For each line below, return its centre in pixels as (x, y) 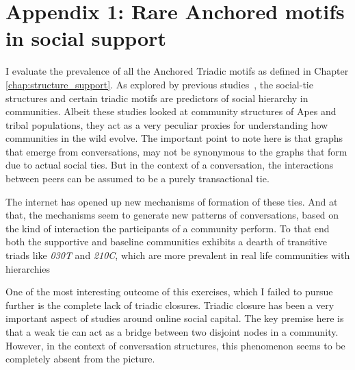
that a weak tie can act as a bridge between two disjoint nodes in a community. (172, 332)
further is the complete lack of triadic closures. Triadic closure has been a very (170, 305)
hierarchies (28, 268)
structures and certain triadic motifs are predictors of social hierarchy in (157, 98)
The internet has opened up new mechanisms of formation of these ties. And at (172, 201)
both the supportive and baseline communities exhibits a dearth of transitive (166, 242)
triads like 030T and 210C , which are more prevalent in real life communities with (178, 255)
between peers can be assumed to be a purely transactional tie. (137, 178)
